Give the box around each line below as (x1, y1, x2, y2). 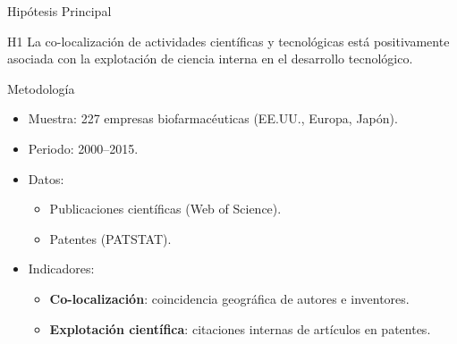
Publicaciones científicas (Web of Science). (49, 199, 282, 218)
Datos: (28, 169, 64, 188)
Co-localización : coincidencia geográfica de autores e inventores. (49, 289, 410, 307)
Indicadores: (28, 259, 95, 278)
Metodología (7, 79, 75, 97)
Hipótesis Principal (7, 2, 112, 20)
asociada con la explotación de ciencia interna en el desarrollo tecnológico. (7, 49, 413, 68)
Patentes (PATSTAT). (49, 229, 172, 248)
